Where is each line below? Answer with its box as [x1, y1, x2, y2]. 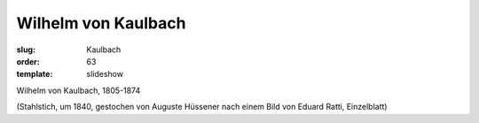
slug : [16, 44, 35, 55]
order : [16, 56, 40, 66]
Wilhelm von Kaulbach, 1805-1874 [16, 85, 141, 96]
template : [16, 69, 53, 80]
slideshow [86, 69, 124, 80]
